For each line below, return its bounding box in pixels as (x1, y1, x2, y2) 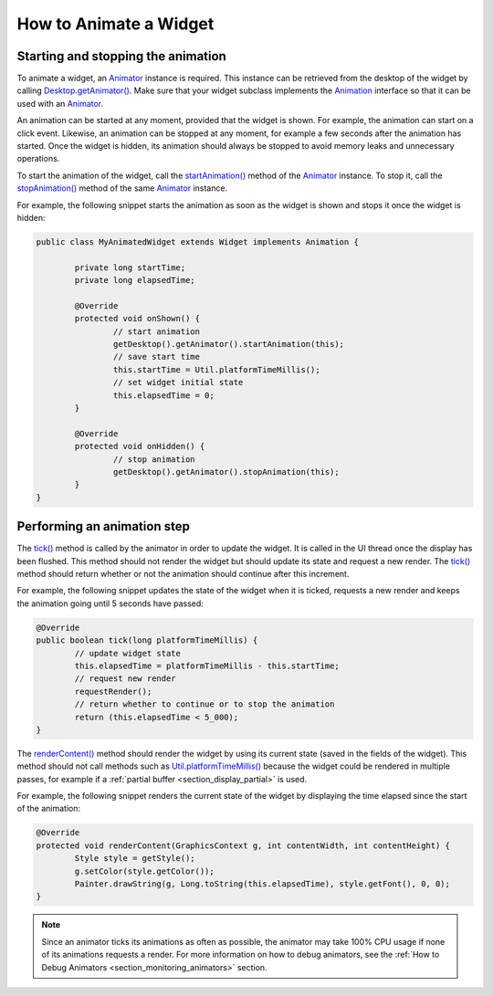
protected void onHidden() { (74, 441, 205, 452)
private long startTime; (74, 262, 186, 273)
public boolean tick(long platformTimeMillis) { (36, 635, 258, 645)
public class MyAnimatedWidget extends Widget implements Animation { (36, 236, 360, 246)
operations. (16, 153, 60, 164)
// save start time (112, 351, 201, 362)
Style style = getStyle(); (74, 854, 195, 864)
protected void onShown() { (74, 313, 201, 324)
